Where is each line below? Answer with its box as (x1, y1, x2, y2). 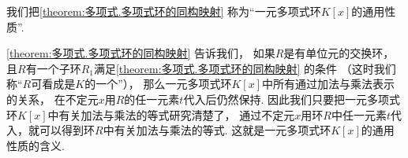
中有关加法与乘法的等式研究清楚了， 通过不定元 (47, 106, 295, 123)
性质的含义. (6, 137, 65, 153)
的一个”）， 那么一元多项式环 (84, 75, 232, 92)
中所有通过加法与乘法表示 (261, 75, 395, 92)
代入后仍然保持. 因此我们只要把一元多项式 (183, 90, 400, 107)
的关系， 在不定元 (6, 90, 99, 107)
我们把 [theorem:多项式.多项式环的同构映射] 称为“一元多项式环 (6, 3, 321, 19)
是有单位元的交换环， (283, 45, 395, 61)
